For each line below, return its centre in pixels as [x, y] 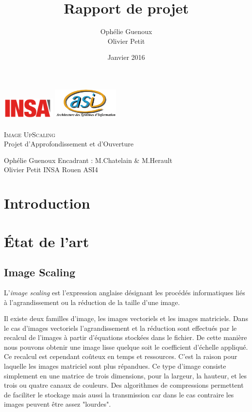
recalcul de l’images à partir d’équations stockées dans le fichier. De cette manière [126, 337]
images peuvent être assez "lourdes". [58, 404]
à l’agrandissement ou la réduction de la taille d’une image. [92, 302]
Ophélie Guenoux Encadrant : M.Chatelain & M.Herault [88, 160]
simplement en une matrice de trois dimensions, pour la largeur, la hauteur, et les [125, 375]
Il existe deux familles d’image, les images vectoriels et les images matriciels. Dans [126, 318]
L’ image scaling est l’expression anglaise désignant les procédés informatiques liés [125, 292]
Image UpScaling [30, 134]
